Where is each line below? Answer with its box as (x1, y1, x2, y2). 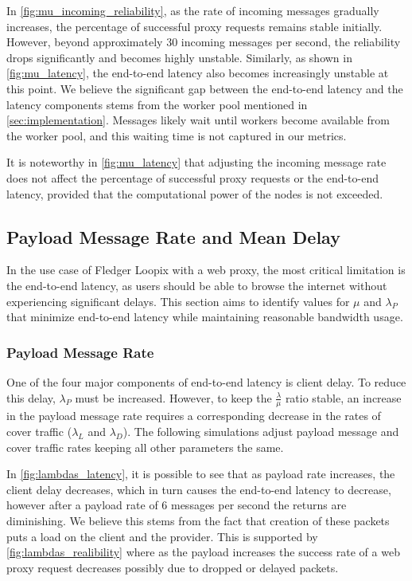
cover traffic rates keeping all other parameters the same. (6, 438, 284, 455)
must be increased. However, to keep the (75, 389, 272, 406)
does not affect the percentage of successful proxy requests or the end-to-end (6, 169, 379, 186)
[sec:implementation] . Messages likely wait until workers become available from (6, 112, 390, 128)
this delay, (6, 389, 56, 406)
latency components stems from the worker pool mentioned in (6, 96, 308, 112)
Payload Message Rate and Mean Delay (6, 224, 340, 249)
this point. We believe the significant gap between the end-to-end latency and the (6, 80, 403, 96)
